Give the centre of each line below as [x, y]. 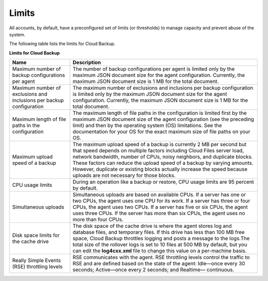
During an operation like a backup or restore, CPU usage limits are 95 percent [163, 182]
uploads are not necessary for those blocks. [124, 175]
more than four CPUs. [98, 219]
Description [87, 63]
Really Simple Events [36, 261]
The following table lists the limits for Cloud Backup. [62, 44]
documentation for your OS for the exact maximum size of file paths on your [162, 132]
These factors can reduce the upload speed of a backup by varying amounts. [163, 163]
